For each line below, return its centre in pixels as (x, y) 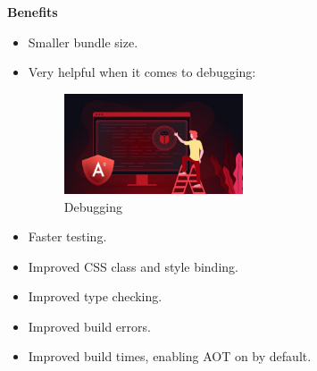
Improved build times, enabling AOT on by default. (170, 356)
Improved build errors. (89, 326)
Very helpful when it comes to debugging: (142, 72)
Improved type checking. (95, 296)
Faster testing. (67, 236)
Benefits (33, 12)
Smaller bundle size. (83, 42)
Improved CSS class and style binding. (133, 266)
